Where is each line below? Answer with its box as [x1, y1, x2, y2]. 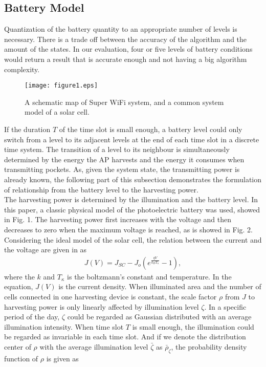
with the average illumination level [39, 341, 148, 352]
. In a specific [204, 301, 247, 312]
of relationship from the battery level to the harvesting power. [4, 184, 198, 195]
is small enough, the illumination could [132, 321, 254, 332]
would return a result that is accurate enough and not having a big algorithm [4, 53, 247, 64]
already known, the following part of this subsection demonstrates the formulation [4, 174, 262, 184]
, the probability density [171, 341, 247, 352]
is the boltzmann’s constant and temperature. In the [67, 271, 232, 282]
